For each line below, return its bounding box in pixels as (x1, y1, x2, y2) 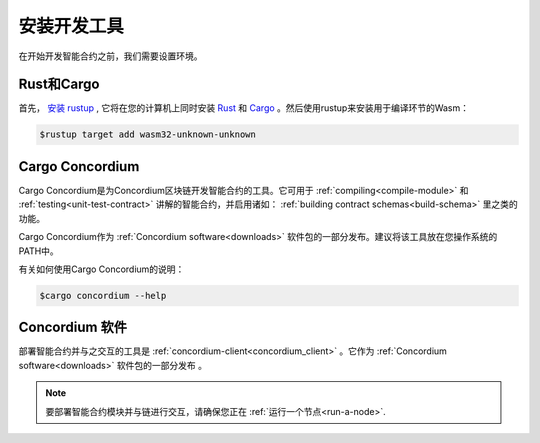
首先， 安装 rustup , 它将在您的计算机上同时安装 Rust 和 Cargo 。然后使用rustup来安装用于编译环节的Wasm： (18, 102, 470, 114)
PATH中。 (18, 245, 59, 257)
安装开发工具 (18, 15, 125, 37)
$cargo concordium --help (39, 290, 167, 301)
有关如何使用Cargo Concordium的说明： (18, 263, 185, 275)
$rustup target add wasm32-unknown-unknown (39, 129, 257, 140)
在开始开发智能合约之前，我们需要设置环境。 (18, 50, 203, 62)
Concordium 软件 (18, 319, 127, 336)
